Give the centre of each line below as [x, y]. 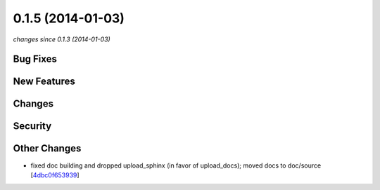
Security [32, 126]
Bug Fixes [35, 59]
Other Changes [47, 148]
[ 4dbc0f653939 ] [55, 175]
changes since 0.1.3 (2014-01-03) [62, 39]
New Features [44, 82]
